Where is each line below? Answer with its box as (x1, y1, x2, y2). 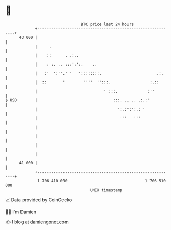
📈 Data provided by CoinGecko (5, 197, 72, 203)
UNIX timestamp (90, 187, 123, 193)
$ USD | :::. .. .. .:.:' (5, 97, 150, 103)
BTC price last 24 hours (81, 22, 134, 27)
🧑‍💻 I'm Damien (5, 208, 37, 215)
